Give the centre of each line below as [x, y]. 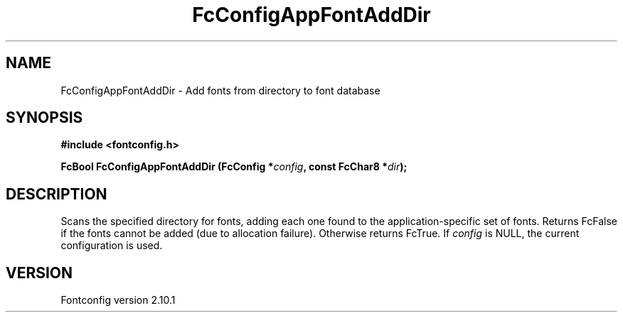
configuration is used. [112, 246]
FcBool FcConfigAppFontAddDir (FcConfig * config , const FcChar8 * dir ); [234, 167]
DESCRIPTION [57, 194]
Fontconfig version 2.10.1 [118, 300]
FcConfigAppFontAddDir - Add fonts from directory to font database [220, 90]
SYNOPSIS [44, 118]
